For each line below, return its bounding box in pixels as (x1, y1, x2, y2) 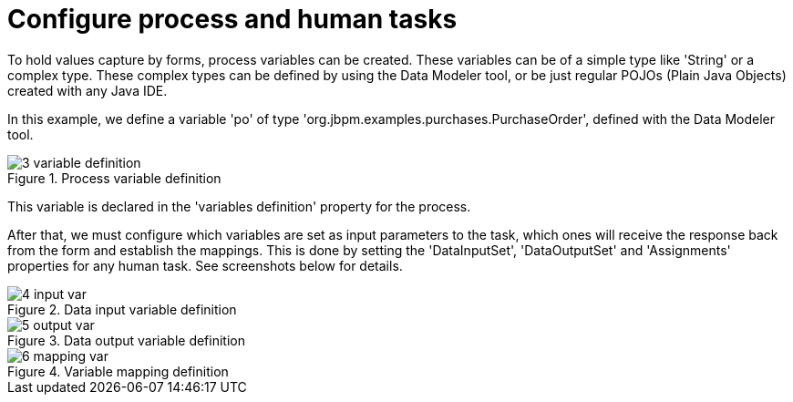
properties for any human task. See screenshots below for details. (7, 257, 403, 273)
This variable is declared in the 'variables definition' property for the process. (7, 198, 471, 214)
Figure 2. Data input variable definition (7, 301, 237, 317)
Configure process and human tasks (7, 4, 458, 35)
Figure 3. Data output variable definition (7, 332, 245, 348)
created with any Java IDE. (7, 82, 168, 98)
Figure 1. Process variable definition (7, 170, 221, 186)
